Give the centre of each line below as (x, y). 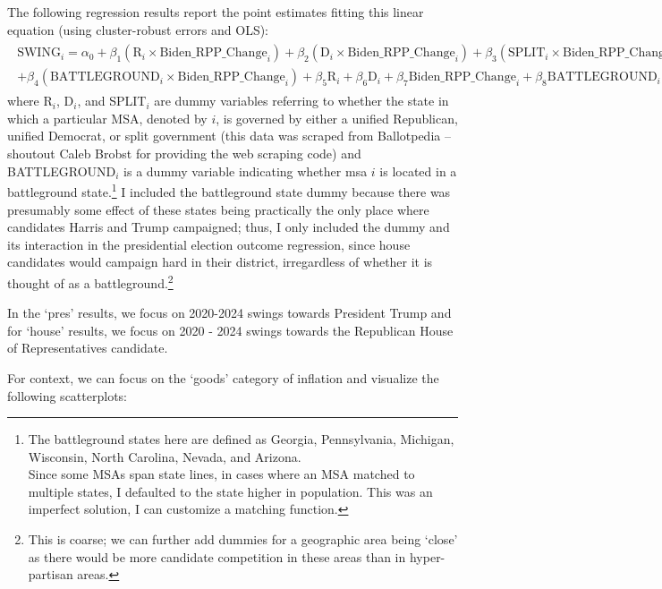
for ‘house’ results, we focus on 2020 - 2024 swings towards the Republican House (230, 330)
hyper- (427, 556)
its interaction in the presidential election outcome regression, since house (209, 244)
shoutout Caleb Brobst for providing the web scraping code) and (184, 154)
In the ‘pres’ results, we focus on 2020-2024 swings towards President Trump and (229, 313)
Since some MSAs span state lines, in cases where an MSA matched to (221, 474)
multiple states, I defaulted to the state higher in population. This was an (230, 491)
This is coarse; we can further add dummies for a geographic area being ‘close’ (243, 539)
